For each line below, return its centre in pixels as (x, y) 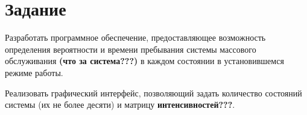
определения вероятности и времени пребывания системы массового (131, 49)
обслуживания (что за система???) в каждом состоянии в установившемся (144, 61)
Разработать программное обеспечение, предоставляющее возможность (135, 37)
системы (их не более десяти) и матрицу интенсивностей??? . (120, 105)
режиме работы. (34, 72)
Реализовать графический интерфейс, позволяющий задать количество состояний (153, 93)
